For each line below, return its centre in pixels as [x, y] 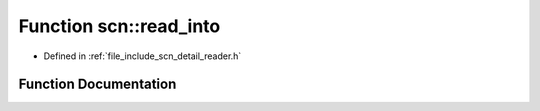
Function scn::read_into [119, 26]
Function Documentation [97, 84]
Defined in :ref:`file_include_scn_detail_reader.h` [142, 56]
